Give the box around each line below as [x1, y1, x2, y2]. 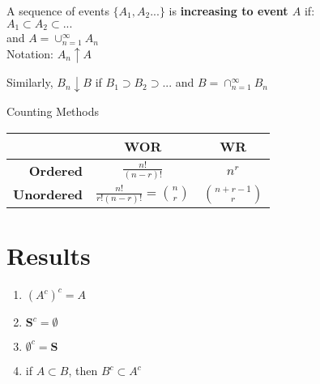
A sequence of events [6, 2, 109, 19]
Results [6, 239, 91, 272]
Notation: [6, 45, 53, 62]
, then [68, 362, 98, 379]
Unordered [13, 185, 83, 204]
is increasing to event [169, 2, 288, 19]
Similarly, [6, 74, 53, 91]
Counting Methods [6, 103, 100, 120]
